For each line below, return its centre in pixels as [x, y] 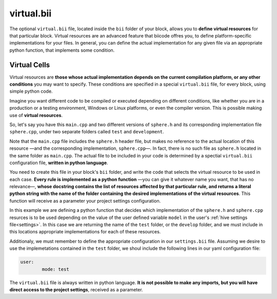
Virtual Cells [30, 65]
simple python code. [31, 91]
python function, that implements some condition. [62, 50]
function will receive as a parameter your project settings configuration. [85, 201]
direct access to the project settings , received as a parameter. [76, 289]
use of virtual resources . [36, 115]
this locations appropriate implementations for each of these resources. [85, 232]
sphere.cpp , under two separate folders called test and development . [87, 132]
